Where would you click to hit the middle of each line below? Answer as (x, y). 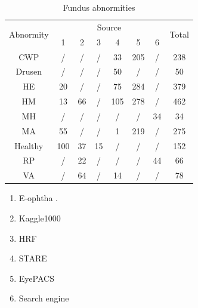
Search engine (44, 298)
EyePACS (36, 278)
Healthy (29, 145)
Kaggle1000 (40, 218)
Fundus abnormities (99, 7)
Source (109, 27)
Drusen (29, 71)
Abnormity (29, 34)
